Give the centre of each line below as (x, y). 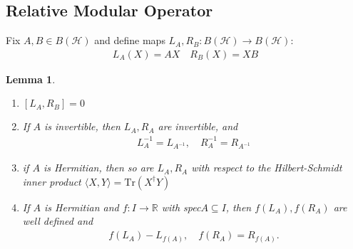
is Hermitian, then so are (98, 168)
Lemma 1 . (31, 79)
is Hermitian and (82, 207)
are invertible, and (198, 126)
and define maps (130, 40)
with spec (181, 207)
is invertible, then (82, 126)
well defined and (58, 221)
